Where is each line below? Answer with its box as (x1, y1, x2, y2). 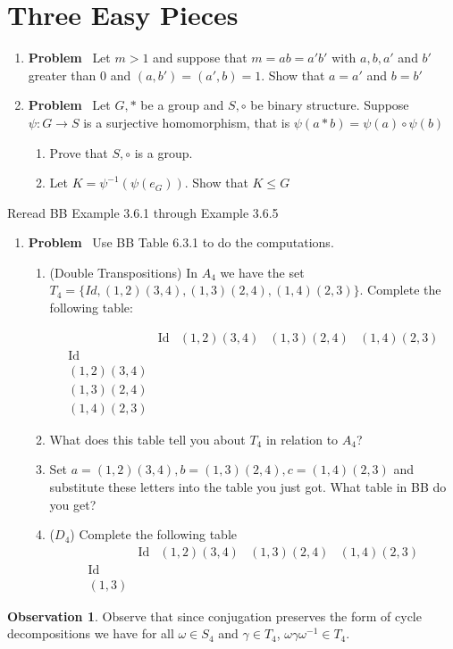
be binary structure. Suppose (250, 96, 409, 114)
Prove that (49, 143, 108, 162)
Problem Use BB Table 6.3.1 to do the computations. (28, 233, 334, 252)
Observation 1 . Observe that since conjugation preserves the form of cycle (7, 606, 422, 625)
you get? (49, 495, 96, 513)
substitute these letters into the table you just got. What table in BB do (49, 478, 447, 495)
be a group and (140, 96, 224, 114)
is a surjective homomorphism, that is (83, 112, 290, 131)
